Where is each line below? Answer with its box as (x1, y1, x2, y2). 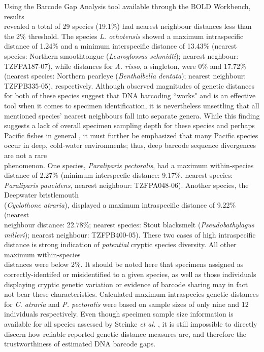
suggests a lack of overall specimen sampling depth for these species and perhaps (4, 120, 255, 131)
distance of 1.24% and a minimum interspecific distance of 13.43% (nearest (4, 41, 237, 51)
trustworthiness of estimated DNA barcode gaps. (4, 338, 156, 349)
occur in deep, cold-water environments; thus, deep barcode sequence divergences (4, 140, 256, 150)
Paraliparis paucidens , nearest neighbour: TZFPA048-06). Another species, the (4, 179, 249, 190)
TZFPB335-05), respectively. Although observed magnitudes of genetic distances (4, 80, 254, 91)
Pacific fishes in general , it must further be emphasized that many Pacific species (4, 130, 258, 140)
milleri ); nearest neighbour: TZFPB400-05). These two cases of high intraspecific (4, 229, 256, 240)
